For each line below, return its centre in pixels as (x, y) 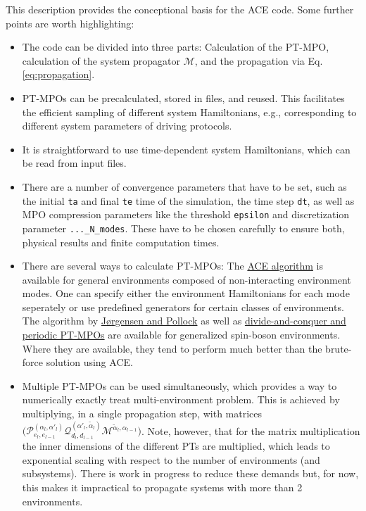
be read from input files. (74, 163)
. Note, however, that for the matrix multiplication (251, 430)
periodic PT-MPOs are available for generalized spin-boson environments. (181, 335)
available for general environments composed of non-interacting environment (187, 279)
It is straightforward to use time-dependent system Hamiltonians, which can (186, 149)
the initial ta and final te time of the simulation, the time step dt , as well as (188, 200)
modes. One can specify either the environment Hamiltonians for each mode (186, 293)
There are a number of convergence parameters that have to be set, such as (184, 186)
